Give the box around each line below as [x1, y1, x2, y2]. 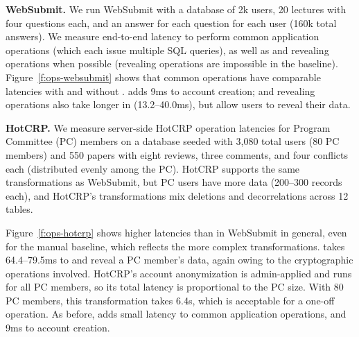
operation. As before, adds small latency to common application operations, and [6, 306, 347, 321]
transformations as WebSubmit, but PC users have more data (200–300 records [6, 175, 342, 189]
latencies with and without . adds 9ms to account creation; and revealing [6, 83, 315, 98]
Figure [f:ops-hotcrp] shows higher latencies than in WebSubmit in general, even [6, 225, 347, 239]
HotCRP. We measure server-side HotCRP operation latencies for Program [6, 120, 331, 135]
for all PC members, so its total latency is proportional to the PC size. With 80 [6, 279, 344, 294]
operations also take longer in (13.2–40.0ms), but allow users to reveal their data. [6, 97, 351, 112]
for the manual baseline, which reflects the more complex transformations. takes [6, 239, 345, 253]
